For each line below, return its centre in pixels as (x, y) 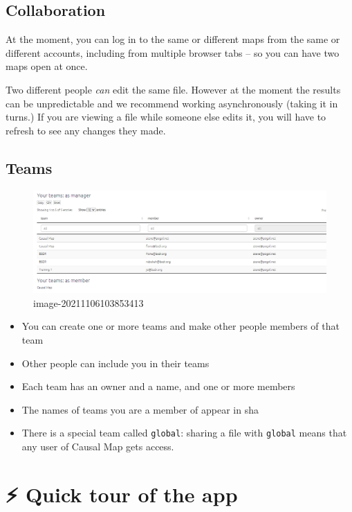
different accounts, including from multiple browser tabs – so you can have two (173, 52)
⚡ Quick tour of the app (122, 494)
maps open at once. (47, 66)
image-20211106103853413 (89, 302)
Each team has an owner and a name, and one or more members (158, 386)
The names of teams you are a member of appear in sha (140, 409)
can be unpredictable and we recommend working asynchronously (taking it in (172, 103)
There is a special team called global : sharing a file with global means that (184, 433)
